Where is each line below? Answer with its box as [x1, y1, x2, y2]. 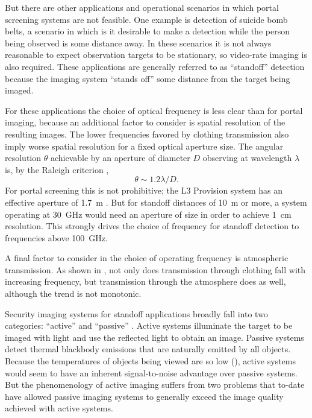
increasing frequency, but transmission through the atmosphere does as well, [5, 275, 286, 288]
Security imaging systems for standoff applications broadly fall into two [5, 307, 268, 320]
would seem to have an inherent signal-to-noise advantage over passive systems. [5, 366, 298, 379]
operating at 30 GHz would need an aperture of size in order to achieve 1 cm [5, 207, 292, 220]
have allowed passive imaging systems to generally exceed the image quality [5, 390, 284, 402]
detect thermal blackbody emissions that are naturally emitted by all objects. [5, 343, 291, 355]
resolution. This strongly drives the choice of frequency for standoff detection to [5, 220, 299, 232]
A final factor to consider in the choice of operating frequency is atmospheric [5, 252, 289, 264]
